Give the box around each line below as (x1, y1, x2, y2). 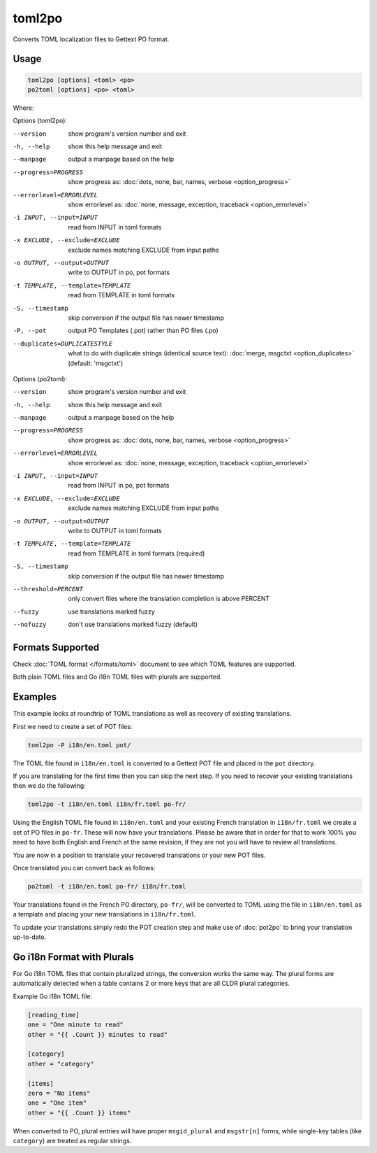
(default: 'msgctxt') (68, 359, 124, 367)
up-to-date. (13, 933, 47, 941)
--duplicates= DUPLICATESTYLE (13, 339, 113, 348)
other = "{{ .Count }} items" (27, 1109, 131, 1117)
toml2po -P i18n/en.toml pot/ (27, 741, 131, 749)
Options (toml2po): (13, 116, 68, 125)
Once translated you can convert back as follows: (13, 863, 156, 872)
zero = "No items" (27, 1089, 91, 1097)
